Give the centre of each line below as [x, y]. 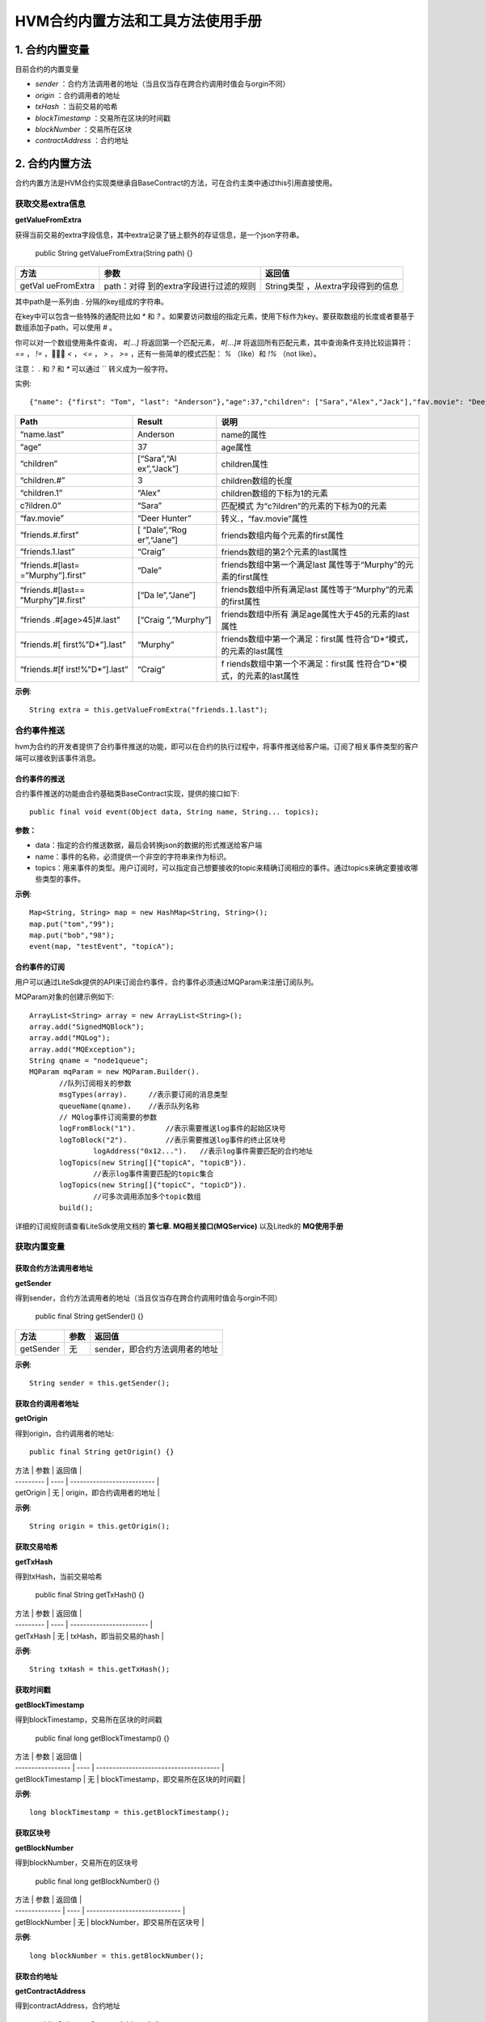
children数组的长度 [257, 480]
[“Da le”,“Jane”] [167, 594]
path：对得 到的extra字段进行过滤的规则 [180, 286]
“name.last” [42, 434]
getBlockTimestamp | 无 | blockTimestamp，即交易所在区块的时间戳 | [130, 1779]
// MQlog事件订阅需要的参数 [108, 1117]
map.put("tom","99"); [72, 924]
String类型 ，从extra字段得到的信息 [332, 286]
